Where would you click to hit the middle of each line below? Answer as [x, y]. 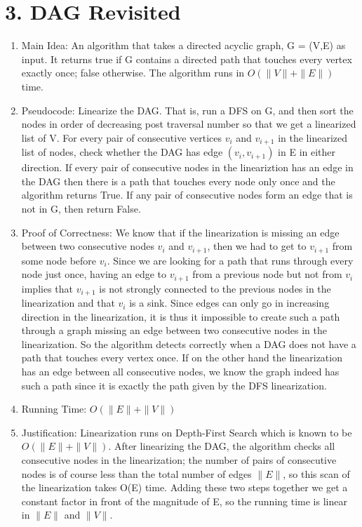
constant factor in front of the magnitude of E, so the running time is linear [184, 501]
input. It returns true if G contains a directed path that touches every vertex [187, 59]
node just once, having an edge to [94, 274]
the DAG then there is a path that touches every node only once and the [178, 181]
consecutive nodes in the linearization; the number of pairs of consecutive [179, 460]
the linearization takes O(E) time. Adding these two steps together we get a [185, 487]
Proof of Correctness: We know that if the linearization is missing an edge [180, 232]
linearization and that [68, 303]
